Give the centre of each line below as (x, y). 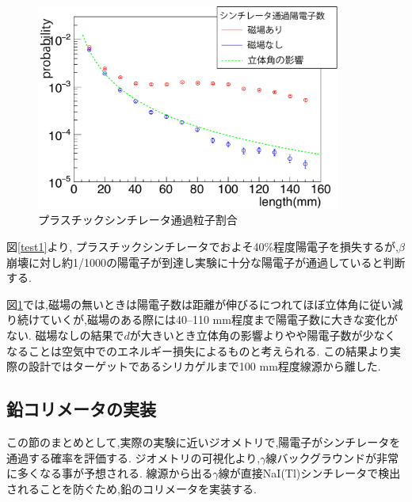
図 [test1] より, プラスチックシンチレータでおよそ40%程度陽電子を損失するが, (202, 246)
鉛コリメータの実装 (81, 409)
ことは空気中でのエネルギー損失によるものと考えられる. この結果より (209, 350)
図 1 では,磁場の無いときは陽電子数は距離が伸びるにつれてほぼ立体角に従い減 (205, 304)
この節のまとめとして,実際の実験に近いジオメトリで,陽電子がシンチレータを (204, 441)
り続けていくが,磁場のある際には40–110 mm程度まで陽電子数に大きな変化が (202, 319)
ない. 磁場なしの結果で (65, 335)
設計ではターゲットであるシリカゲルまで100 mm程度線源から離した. (204, 366)
